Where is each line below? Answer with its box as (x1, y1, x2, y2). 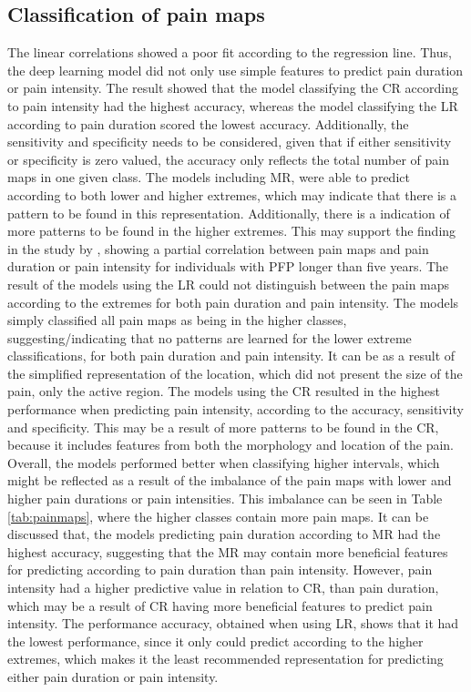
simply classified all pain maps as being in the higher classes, (7, 310, 347, 330)
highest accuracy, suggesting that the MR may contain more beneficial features (7, 542, 448, 561)
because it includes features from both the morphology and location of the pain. (7, 435, 454, 454)
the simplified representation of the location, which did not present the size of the (7, 363, 463, 382)
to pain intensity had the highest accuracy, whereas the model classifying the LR (7, 96, 458, 115)
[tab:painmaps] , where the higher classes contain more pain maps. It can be (7, 506, 429, 525)
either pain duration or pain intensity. (7, 667, 219, 686)
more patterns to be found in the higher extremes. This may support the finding (7, 221, 456, 240)
